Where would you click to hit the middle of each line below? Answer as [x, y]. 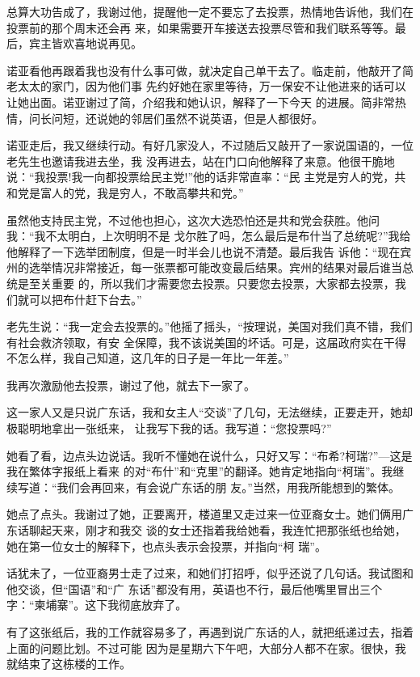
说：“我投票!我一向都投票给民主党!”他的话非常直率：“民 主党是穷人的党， [201, 177]
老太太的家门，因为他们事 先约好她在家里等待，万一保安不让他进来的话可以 [206, 86]
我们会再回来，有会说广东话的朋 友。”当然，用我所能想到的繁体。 [228, 487]
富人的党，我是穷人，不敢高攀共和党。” [142, 192]
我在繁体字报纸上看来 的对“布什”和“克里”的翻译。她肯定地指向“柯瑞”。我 [200, 471]
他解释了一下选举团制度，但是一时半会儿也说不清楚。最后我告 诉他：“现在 [204, 251]
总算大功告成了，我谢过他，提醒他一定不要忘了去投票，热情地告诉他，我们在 [210, 11]
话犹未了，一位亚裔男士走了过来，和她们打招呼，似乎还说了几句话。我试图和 [210, 573]
